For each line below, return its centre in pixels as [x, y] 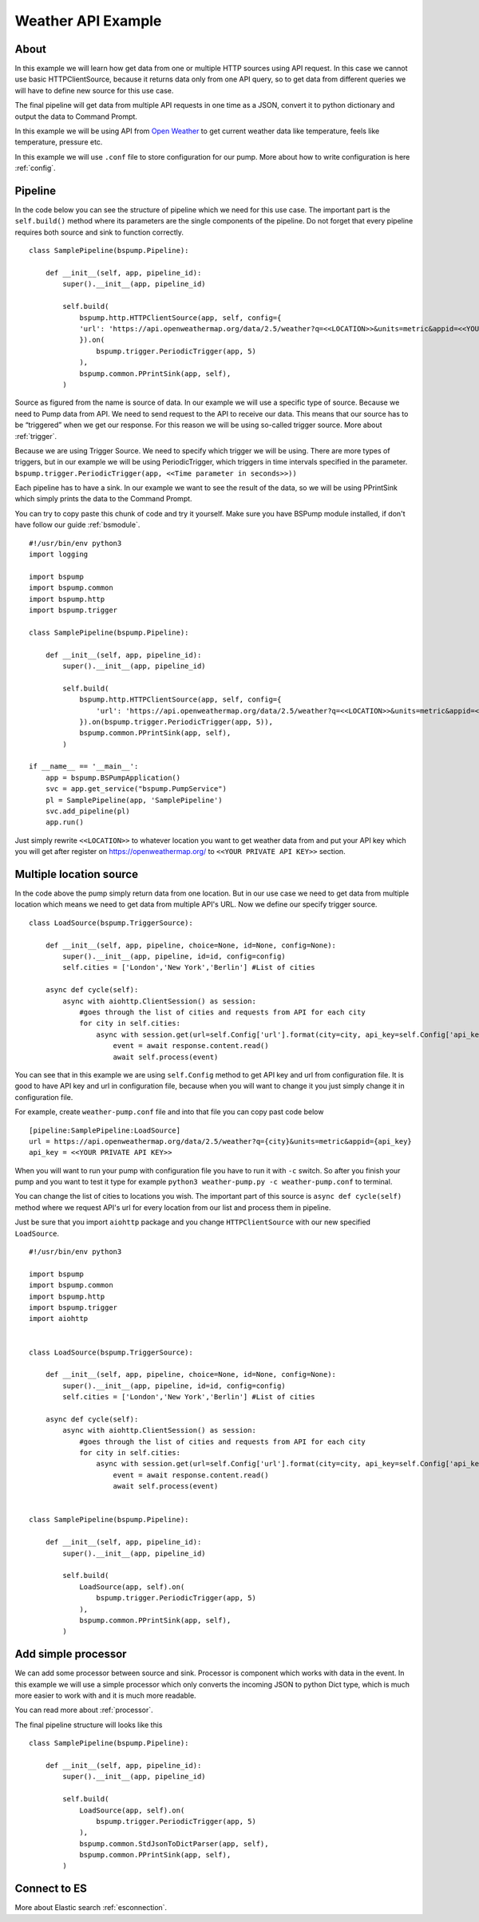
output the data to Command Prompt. [76, 117]
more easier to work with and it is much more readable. [105, 1695]
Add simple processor [71, 1654]
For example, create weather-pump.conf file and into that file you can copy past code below [169, 1112]
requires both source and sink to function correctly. [99, 232]
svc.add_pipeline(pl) [88, 811]
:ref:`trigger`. [36, 436]
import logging [59, 554]
